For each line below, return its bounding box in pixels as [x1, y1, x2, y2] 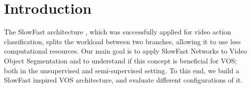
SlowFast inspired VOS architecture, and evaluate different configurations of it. [4, 75, 243, 85]
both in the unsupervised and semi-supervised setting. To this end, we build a [4, 65, 240, 75]
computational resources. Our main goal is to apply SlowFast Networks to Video [4, 46, 247, 56]
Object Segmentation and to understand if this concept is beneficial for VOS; [4, 55, 237, 65]
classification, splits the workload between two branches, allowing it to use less [4, 36, 241, 46]
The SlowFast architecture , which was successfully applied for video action [4, 27, 231, 37]
